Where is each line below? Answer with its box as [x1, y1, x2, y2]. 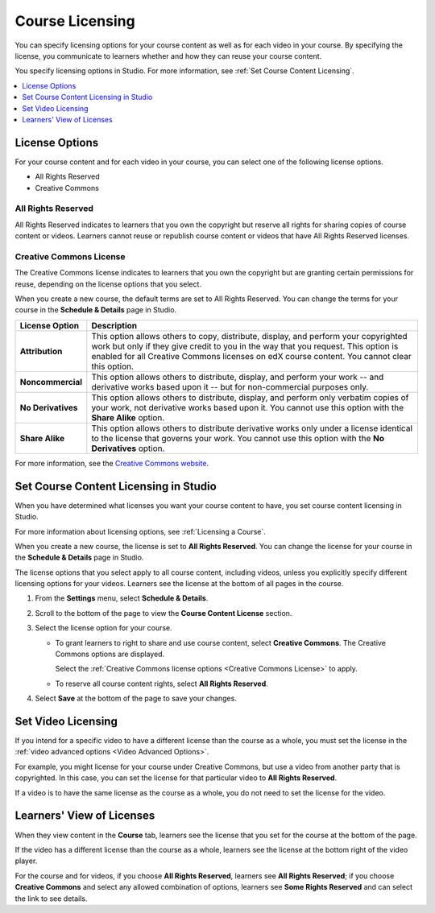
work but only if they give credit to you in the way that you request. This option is [91, 341, 399, 352]
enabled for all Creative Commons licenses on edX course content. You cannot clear [91, 350, 412, 361]
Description [91, 320, 138, 331]
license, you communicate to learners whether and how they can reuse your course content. [14, 51, 322, 60]
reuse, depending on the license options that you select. [14, 279, 201, 289]
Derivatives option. [91, 443, 165, 454]
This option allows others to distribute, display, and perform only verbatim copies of [91, 391, 409, 403]
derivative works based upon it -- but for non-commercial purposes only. [91, 381, 369, 392]
